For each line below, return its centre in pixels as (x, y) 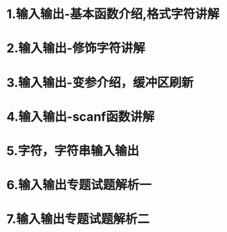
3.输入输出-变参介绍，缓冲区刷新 (100, 83)
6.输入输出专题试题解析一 (79, 185)
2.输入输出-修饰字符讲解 (76, 48)
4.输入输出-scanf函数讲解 (81, 116)
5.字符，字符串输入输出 (73, 151)
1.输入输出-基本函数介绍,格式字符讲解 (113, 14)
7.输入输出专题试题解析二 (78, 219)
